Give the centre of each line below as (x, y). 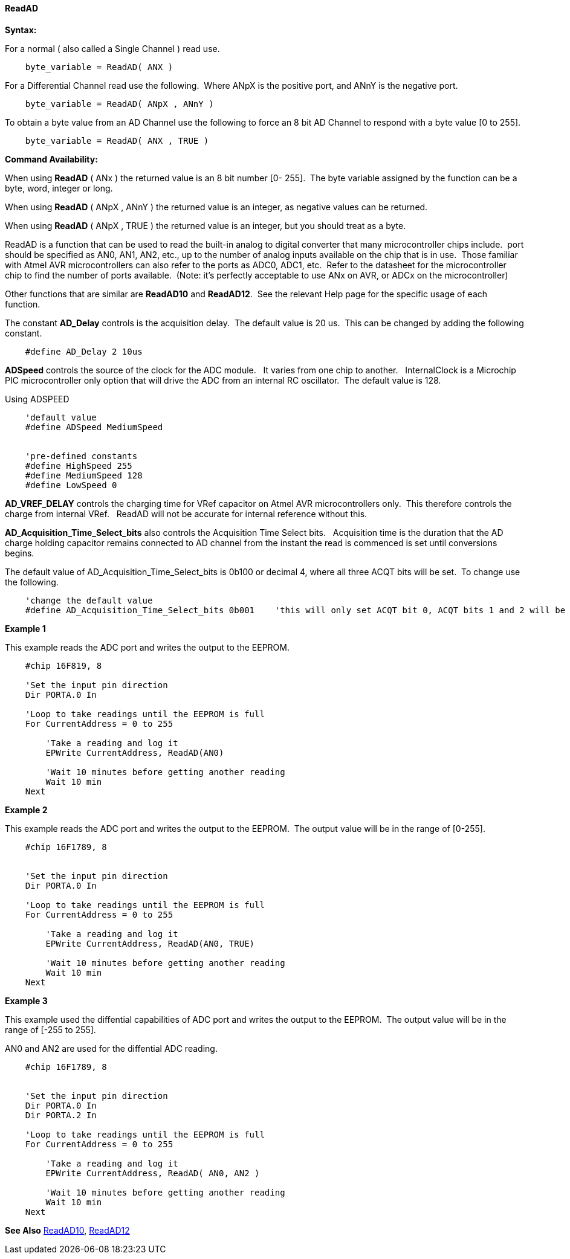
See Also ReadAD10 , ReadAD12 (67, 1230)
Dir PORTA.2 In (61, 1115)
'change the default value (89, 600)
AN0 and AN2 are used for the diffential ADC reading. (111, 1048)
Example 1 (25, 628)
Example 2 (26, 810)
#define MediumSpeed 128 (84, 475)
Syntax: (21, 30)
